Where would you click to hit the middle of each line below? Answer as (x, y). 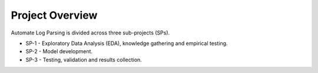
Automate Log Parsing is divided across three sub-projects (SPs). (90, 33)
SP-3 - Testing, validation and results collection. (84, 60)
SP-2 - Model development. (59, 51)
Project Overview (54, 15)
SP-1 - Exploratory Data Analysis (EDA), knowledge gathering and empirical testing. (127, 43)
